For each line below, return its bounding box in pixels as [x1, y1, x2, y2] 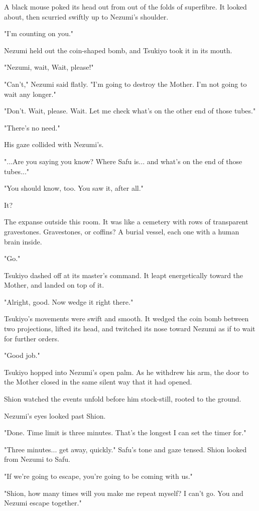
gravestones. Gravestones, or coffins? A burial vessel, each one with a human [4, 226, 239, 236]
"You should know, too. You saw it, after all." [4, 183, 144, 193]
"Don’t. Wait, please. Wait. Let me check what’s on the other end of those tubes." [4, 105, 256, 116]
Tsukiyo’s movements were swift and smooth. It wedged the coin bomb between [4, 313, 249, 324]
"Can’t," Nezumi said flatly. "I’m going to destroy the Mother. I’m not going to [4, 78, 247, 89]
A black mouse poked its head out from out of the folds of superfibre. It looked [4, 2, 247, 12]
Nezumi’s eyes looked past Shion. [4, 410, 106, 421]
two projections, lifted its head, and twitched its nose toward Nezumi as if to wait [4, 323, 255, 334]
